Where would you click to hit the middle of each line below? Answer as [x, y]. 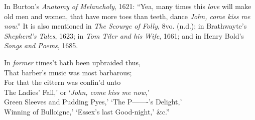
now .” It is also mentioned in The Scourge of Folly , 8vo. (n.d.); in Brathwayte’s [125, 26]
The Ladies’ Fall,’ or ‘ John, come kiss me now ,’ [77, 92]
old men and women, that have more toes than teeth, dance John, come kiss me [127, 16]
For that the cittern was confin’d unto [62, 82]
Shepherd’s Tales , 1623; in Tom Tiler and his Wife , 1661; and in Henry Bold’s [124, 35]
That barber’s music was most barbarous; [68, 72]
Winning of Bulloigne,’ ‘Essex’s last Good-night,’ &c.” [87, 111]
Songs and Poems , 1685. [41, 45]
